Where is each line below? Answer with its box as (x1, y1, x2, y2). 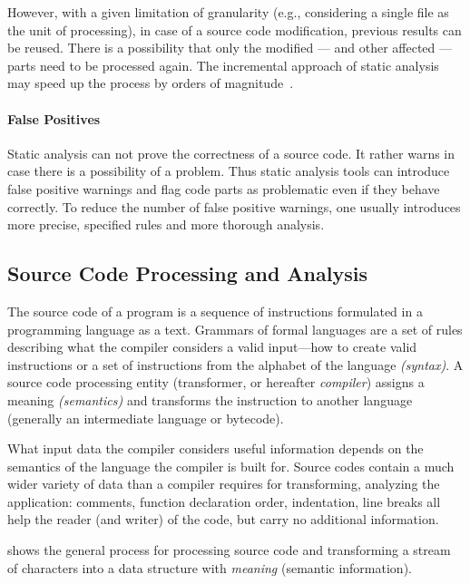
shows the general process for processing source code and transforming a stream (7, 540, 451, 560)
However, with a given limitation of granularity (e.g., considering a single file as (7, 3, 449, 21)
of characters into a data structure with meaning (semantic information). (7, 558, 412, 577)
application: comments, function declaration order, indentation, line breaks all (7, 492, 441, 511)
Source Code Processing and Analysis (7, 259, 367, 287)
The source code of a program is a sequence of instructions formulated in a (7, 301, 423, 320)
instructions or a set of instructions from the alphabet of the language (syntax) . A (7, 355, 464, 374)
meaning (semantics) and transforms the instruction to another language (7, 390, 413, 409)
